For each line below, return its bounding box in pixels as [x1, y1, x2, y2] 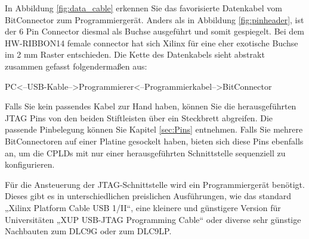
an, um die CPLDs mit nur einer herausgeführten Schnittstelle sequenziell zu [5, 146, 286, 159]
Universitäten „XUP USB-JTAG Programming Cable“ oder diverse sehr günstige [5, 213, 301, 225]
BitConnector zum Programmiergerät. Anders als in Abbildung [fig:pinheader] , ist [5, 13, 304, 26]
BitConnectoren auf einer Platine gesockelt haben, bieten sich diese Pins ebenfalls [5, 134, 304, 147]
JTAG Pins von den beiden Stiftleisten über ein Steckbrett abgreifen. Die [5, 111, 273, 124]
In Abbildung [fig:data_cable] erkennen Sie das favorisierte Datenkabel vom [5, 2, 282, 14]
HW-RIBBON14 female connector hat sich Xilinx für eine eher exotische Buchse [5, 36, 298, 49]
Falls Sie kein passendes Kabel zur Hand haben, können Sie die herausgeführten [5, 100, 296, 112]
